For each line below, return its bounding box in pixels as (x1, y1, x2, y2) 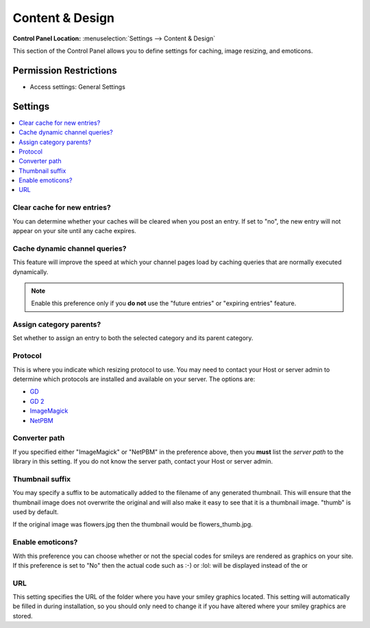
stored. (12, 612, 34, 620)
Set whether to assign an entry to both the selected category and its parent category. (12, 334, 254, 342)
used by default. (12, 508, 59, 516)
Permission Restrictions (12, 64, 117, 76)
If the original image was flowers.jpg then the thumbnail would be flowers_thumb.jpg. (12, 520, 253, 529)
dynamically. (12, 267, 49, 276)
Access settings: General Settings (29, 82, 126, 90)
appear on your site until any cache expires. (12, 227, 136, 235)
